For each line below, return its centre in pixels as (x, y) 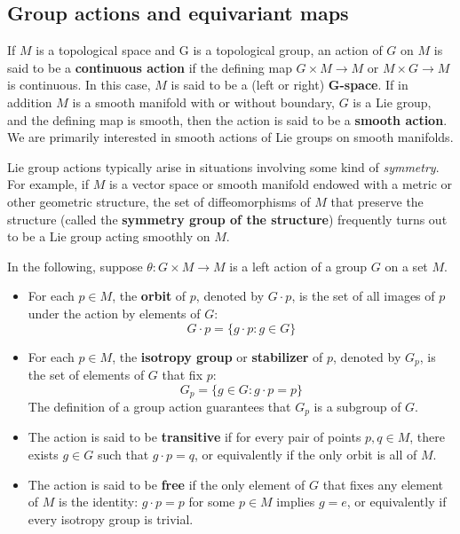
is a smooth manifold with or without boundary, (203, 102)
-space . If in (374, 85)
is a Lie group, (392, 102)
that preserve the (377, 201)
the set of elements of (86, 374)
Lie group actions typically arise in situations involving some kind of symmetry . (223, 166)
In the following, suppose (75, 266)
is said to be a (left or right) (248, 85)
